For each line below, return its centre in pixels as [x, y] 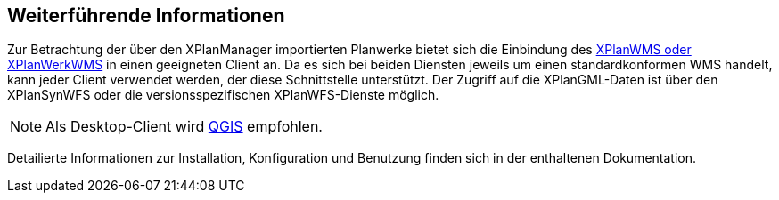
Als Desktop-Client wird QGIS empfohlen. [184, 127]
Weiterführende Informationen [146, 16]
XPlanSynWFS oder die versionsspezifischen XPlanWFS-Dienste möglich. [223, 95]
